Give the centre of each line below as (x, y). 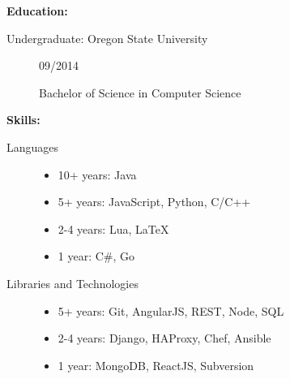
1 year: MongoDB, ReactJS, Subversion (156, 365)
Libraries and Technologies (72, 283)
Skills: (23, 120)
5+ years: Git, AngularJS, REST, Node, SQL (171, 310)
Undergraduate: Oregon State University (107, 38)
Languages (33, 146)
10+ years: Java (97, 174)
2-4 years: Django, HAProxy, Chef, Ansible (164, 338)
